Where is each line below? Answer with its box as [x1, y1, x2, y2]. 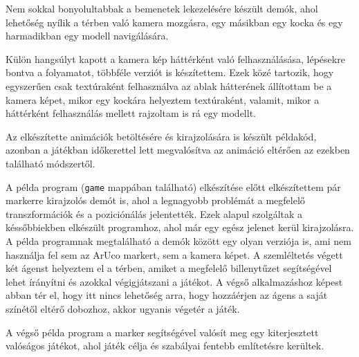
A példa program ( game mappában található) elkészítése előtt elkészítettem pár [6, 179, 341, 194]
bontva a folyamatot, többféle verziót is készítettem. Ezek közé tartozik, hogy [6, 65, 334, 80]
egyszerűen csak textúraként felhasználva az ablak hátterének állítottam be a [6, 78, 332, 93]
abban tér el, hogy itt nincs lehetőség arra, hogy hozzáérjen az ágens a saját [6, 288, 328, 302]
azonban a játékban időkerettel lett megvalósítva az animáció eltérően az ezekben [6, 143, 350, 157]
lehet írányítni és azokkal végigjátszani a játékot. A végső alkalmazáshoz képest [6, 274, 343, 289]
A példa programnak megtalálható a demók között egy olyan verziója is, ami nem [6, 233, 351, 248]
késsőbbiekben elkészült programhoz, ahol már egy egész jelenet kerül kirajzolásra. [6, 220, 354, 235]
